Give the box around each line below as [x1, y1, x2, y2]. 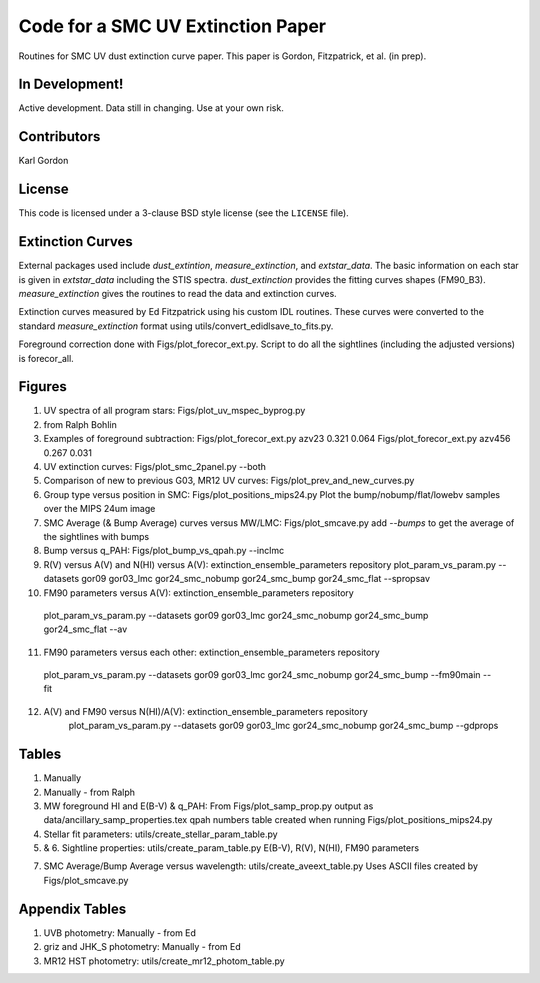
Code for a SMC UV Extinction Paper [18, 15, 327, 37]
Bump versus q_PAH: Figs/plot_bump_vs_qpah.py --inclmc [43, 545, 285, 557]
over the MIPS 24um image [43, 503, 156, 515]
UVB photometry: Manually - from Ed [43, 926, 197, 939]
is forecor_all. [18, 352, 74, 364]
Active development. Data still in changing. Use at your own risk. [18, 102, 284, 114]
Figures [18, 378, 67, 395]
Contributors [18, 128, 101, 145]
